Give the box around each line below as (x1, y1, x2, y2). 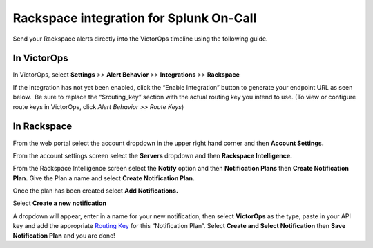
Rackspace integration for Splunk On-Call (12, 10, 257, 26)
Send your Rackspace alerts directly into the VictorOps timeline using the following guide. (12, 35, 268, 43)
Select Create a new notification (12, 199, 107, 207)
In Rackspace (12, 121, 73, 133)
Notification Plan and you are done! (12, 231, 115, 240)
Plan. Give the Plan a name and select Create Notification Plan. (12, 173, 195, 182)
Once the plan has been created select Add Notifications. (12, 187, 179, 195)
